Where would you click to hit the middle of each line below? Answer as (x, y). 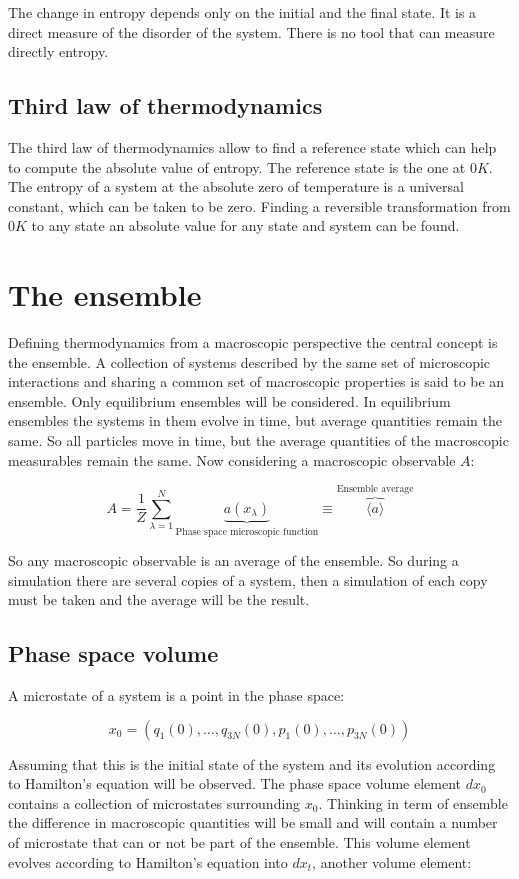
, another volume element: (392, 861)
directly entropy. (58, 51)
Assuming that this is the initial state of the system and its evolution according (252, 763)
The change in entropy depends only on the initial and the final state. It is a (242, 12)
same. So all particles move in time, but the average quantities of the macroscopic (258, 440)
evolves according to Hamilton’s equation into (148, 861)
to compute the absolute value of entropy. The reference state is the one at (237, 166)
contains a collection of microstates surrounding (154, 802)
